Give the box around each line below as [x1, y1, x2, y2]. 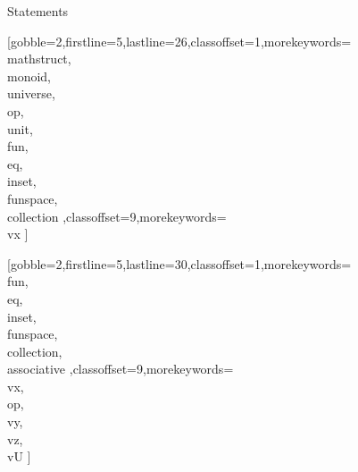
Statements [7, 2, 69, 20]
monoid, [7, 66, 52, 85]
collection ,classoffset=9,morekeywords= [7, 206, 227, 225]
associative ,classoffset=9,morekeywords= [7, 359, 234, 378]
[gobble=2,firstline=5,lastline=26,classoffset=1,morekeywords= [7, 31, 352, 50]
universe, [7, 84, 55, 103]
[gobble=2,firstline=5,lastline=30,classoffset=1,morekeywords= [7, 254, 352, 273]
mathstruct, [7, 49, 71, 68]
